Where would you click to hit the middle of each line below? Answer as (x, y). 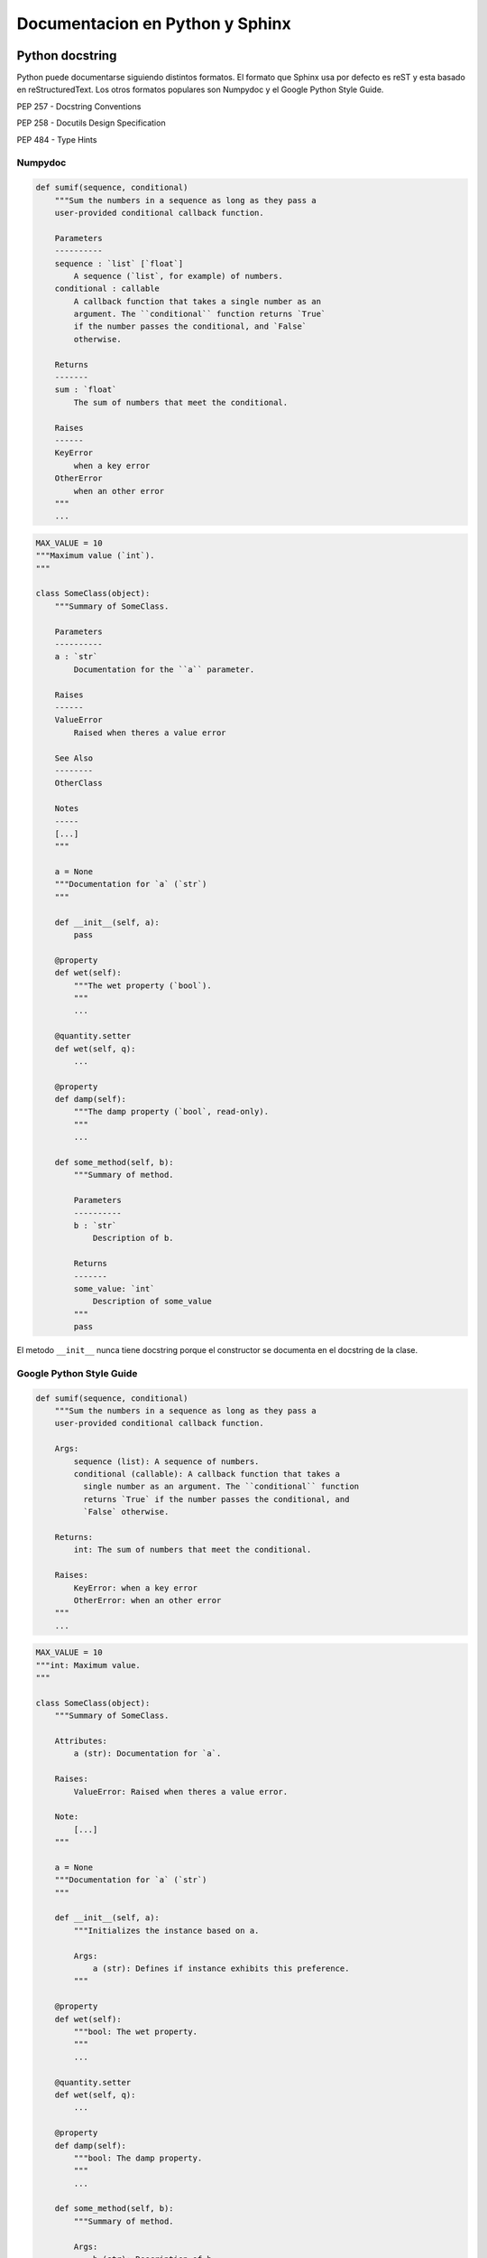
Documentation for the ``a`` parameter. (164, 669)
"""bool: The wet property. (136, 2031)
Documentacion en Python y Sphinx (154, 23)
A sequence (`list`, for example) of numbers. (178, 276)
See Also (74, 758)
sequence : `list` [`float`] (119, 263)
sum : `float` (86, 390)
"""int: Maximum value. (88, 1665)
